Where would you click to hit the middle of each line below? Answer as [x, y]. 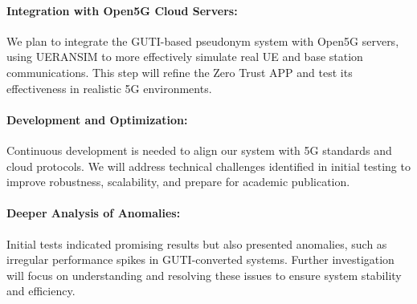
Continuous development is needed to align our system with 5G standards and [199, 150]
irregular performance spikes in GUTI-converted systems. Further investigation [200, 259]
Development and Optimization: [97, 119]
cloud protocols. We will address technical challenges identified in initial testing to [208, 166]
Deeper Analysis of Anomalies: [94, 213]
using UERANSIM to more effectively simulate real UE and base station [185, 57]
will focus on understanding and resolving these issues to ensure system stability [204, 275]
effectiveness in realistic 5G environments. [109, 88]
